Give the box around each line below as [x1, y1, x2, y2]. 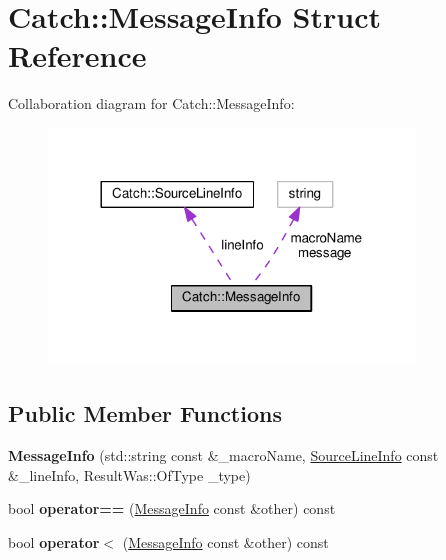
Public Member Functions [8, 398, 282, 429]
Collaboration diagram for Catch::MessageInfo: [8, 93, 295, 114]
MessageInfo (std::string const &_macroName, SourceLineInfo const [8, 445, 439, 466]
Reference [8, 35, 147, 76]
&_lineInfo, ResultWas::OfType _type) [8, 464, 251, 485]
